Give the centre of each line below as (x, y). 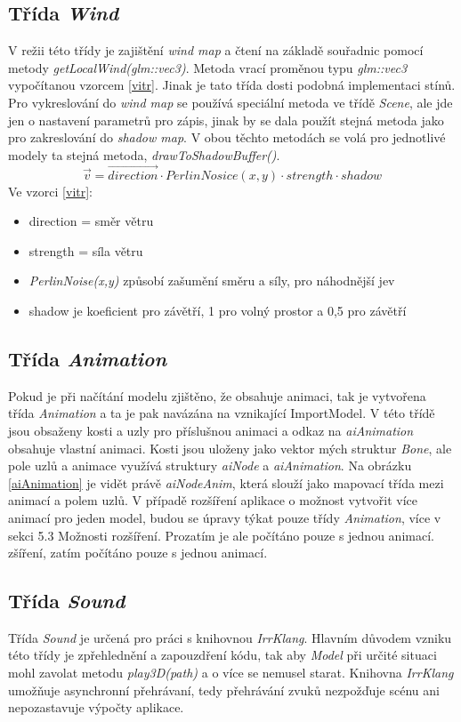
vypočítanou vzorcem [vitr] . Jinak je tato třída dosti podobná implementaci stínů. (232, 85)
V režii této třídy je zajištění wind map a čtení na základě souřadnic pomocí (216, 50)
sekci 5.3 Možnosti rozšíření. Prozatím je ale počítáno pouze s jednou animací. (221, 535)
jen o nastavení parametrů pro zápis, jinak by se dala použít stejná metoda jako (226, 120)
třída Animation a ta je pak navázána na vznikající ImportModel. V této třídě (222, 413)
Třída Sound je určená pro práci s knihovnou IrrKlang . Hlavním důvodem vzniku (230, 637)
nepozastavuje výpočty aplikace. (96, 707)
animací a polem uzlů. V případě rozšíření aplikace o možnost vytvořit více (213, 500)
